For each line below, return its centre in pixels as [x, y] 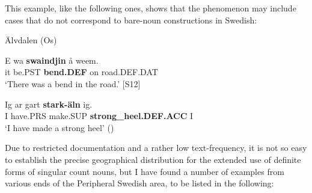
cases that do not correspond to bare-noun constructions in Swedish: [131, 20]
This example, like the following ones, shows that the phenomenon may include [151, 8]
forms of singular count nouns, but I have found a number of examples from [145, 171]
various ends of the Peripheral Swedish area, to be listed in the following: [139, 183]
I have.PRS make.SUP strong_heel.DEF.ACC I [99, 116]
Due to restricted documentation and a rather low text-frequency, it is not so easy [156, 148]
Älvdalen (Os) [31, 40]
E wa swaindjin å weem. [52, 60]
